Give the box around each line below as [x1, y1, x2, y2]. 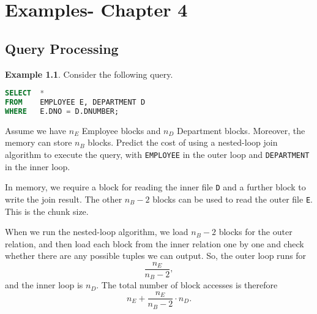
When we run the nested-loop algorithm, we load [5, 225, 188, 238]
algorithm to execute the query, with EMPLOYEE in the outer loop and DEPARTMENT [5, 148, 310, 160]
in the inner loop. [5, 160, 70, 173]
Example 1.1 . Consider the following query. [5, 67, 173, 80]
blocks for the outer [218, 225, 293, 238]
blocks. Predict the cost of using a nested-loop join [88, 136, 278, 149]
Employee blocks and [81, 124, 161, 136]
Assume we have [5, 124, 67, 136]
